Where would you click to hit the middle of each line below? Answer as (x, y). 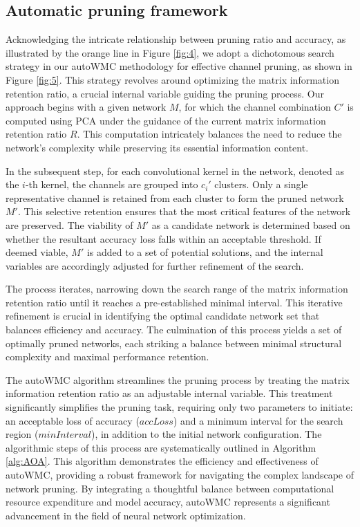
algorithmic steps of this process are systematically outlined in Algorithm (161, 447)
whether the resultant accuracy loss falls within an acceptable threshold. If (163, 238)
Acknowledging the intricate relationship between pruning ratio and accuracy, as (176, 39)
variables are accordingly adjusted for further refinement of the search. (155, 265)
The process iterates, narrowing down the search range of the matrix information (177, 289)
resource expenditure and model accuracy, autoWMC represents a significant (168, 502)
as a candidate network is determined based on (251, 224)
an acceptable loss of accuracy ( (73, 420)
